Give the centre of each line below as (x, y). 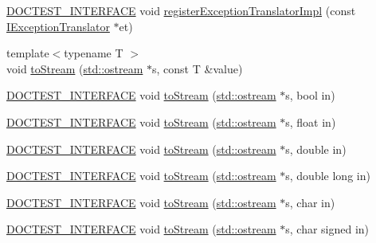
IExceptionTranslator (58, 26)
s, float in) (311, 121)
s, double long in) (328, 176)
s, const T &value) (198, 68)
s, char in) (310, 202)
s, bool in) (310, 95)
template (28, 53)
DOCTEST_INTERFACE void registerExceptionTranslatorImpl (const (181, 10)
